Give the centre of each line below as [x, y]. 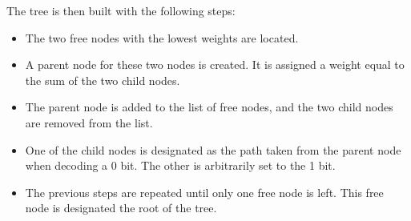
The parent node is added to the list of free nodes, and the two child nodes [209, 107]
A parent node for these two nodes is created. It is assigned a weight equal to [215, 64]
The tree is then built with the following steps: [121, 10]
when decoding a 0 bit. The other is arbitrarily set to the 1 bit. [180, 165]
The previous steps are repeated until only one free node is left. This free [204, 192]
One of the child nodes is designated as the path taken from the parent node [213, 149]
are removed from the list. [89, 122]
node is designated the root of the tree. [121, 208]
